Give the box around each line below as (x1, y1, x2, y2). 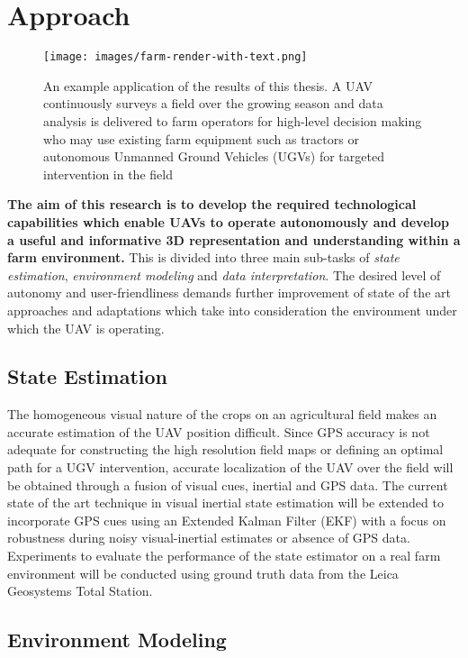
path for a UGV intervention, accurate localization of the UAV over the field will (7, 458, 454, 477)
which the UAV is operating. (7, 318, 165, 337)
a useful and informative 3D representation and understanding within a (7, 230, 461, 249)
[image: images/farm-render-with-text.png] (43, 50, 308, 64)
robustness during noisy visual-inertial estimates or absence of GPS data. (7, 528, 410, 547)
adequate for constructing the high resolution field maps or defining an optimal (7, 440, 444, 459)
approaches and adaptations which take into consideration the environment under (7, 300, 457, 319)
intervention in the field (43, 164, 173, 183)
